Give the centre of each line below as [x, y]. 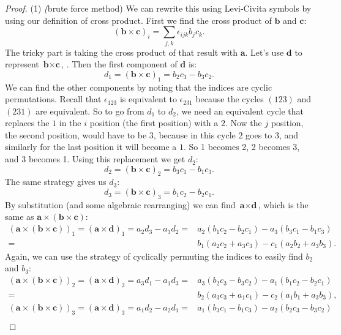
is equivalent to [148, 99]
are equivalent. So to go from [90, 111]
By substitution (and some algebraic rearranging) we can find [120, 204]
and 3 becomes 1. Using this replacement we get [95, 159]
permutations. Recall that [53, 99]
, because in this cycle [194, 134]
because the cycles [230, 99]
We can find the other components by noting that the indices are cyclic [139, 87]
